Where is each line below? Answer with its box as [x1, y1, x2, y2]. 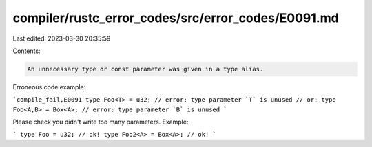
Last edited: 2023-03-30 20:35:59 [12, 34, 111, 43]
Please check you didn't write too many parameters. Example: [12, 117, 189, 126]
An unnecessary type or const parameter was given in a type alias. [27, 65, 264, 73]
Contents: [12, 47, 41, 55]
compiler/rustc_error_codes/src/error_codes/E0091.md [12, 10, 339, 25]
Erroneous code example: [12, 82, 86, 91]
